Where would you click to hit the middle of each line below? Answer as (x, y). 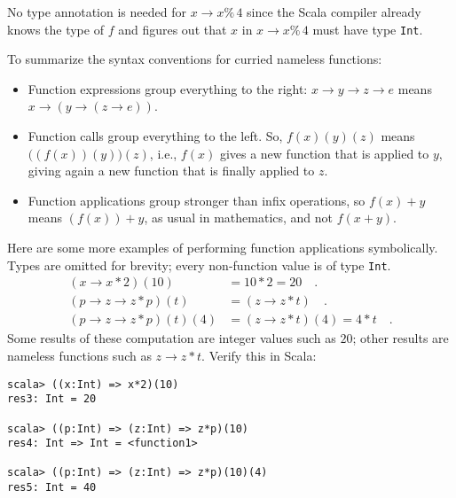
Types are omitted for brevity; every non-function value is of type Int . (199, 265)
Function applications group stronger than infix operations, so (197, 200)
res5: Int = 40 (52, 488)
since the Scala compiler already (334, 12)
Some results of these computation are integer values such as (172, 338)
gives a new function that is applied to (324, 153)
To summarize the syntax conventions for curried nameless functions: (195, 59)
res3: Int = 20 (52, 399)
